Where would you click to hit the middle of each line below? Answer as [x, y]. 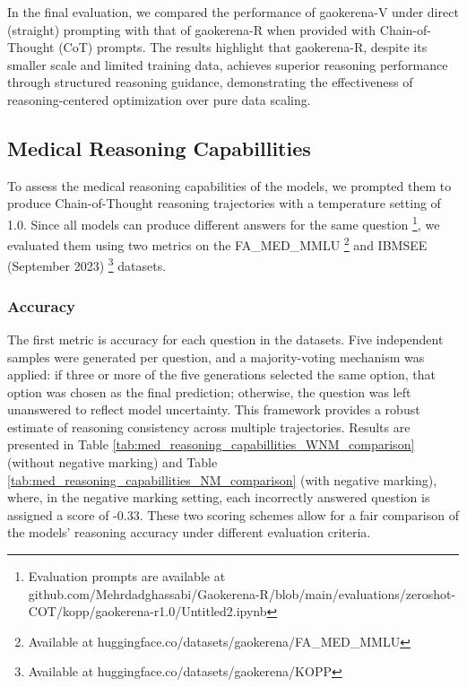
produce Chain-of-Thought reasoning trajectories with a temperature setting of [224, 203]
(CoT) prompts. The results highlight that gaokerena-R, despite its [243, 47]
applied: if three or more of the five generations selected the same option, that [221, 374]
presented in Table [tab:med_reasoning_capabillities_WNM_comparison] [211, 444]
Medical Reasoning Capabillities [159, 148]
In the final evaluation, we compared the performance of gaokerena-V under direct [233, 12]
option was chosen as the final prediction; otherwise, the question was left [209, 391]
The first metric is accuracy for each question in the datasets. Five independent [225, 339]
